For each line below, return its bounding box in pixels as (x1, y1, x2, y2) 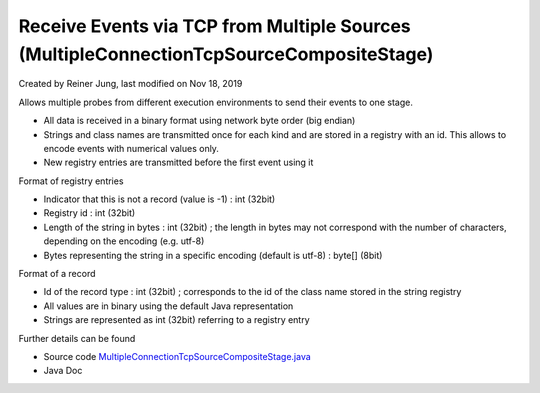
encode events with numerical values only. (43, 142, 220, 154)
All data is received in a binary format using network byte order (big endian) (43, 115, 356, 127)
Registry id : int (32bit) (43, 207, 136, 219)
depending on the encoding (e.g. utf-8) (43, 235, 205, 247)
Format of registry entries (18, 175, 124, 187)
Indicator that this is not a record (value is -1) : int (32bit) (43, 193, 276, 205)
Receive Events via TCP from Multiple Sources (18, 15, 411, 37)
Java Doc (43, 365, 83, 377)
